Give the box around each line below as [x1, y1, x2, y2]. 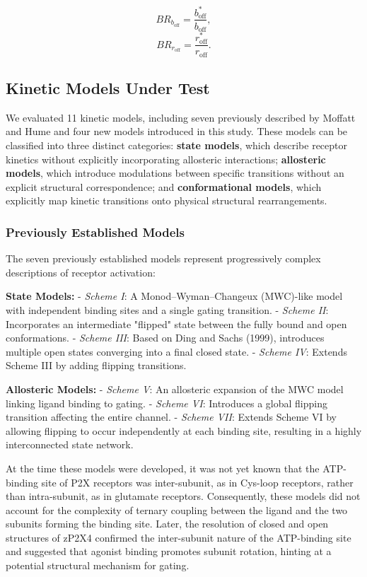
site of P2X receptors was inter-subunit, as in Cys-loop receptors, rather [41, 474, 354, 489]
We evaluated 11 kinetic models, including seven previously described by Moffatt [6, 110, 356, 124]
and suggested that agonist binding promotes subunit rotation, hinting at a [6, 544, 332, 559]
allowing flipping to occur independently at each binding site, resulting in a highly [6, 423, 362, 438]
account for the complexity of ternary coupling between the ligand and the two [6, 502, 348, 517]
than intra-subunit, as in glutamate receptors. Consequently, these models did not [6, 489, 361, 503]
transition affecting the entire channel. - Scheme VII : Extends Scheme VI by [6, 409, 337, 424]
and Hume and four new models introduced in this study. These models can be [6, 124, 348, 139]
